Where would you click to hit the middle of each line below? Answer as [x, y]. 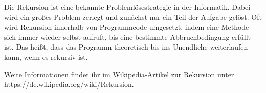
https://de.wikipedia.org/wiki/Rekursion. [69, 84]
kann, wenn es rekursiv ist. [46, 56]
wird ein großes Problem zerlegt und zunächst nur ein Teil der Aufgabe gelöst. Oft [133, 17]
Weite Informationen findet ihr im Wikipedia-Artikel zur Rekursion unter [119, 74]
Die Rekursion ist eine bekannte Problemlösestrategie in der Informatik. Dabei [127, 7]
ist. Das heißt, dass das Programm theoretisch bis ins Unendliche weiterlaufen [126, 47]
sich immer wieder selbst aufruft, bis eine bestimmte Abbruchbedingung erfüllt [128, 37]
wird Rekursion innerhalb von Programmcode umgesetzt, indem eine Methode [127, 27]
